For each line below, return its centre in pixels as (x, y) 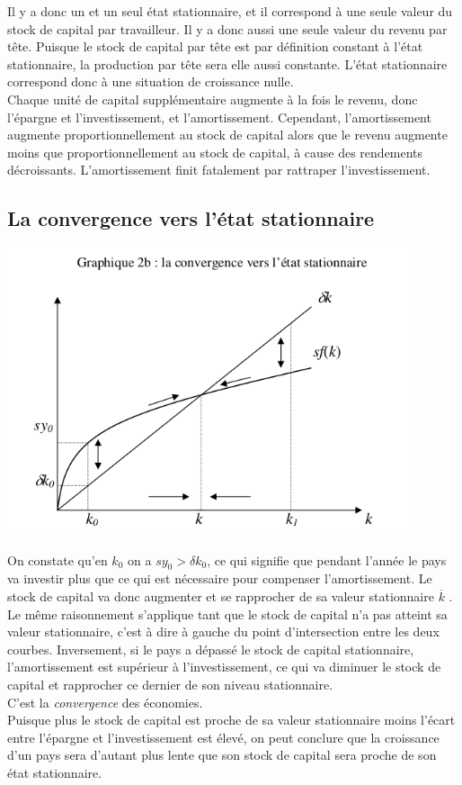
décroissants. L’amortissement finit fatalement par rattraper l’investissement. (219, 170)
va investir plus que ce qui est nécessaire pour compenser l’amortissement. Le (220, 578)
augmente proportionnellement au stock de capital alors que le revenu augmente (227, 135)
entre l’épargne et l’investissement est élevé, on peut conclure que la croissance (223, 737)
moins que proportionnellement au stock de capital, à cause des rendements (215, 152)
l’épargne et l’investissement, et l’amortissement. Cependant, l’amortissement (219, 117)
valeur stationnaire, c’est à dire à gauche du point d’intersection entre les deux (223, 632)
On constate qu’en (58, 559)
